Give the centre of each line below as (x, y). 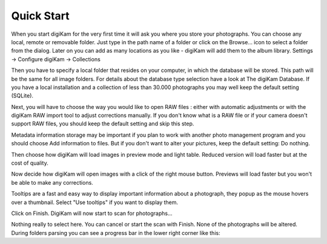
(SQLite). (22, 96)
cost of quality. (30, 163)
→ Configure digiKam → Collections (56, 59)
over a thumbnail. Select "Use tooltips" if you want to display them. (95, 202)
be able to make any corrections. (52, 182)
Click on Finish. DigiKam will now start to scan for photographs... (92, 213)
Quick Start (40, 16)
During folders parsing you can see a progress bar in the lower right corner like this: (116, 232)
